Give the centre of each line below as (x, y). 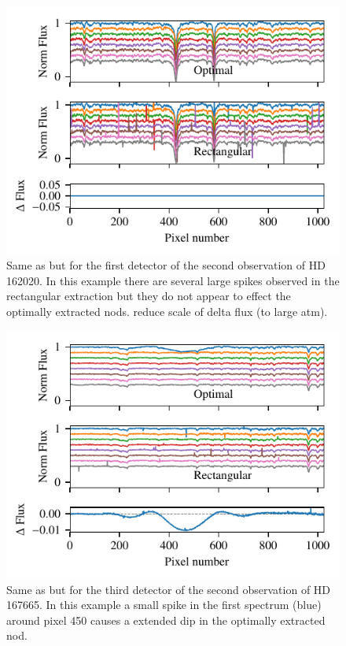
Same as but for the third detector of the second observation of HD (169, 589)
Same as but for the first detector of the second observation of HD (166, 265)
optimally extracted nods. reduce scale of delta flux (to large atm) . (167, 311)
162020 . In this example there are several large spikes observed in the (173, 280)
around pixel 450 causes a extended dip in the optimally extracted (166, 620)
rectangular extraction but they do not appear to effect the (149, 296)
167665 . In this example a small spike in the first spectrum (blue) (164, 605)
